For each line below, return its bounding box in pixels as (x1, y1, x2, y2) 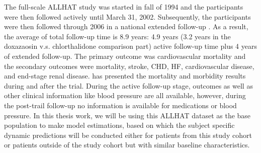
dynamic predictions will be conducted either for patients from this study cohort (4, 129, 252, 140)
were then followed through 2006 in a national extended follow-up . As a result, (4, 21, 248, 32)
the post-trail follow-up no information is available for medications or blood (4, 100, 237, 110)
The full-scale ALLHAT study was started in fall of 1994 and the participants (4, 2, 243, 12)
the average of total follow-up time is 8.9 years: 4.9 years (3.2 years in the (4, 31, 231, 41)
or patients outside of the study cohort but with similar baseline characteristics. (4, 139, 250, 150)
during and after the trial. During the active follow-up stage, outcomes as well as (4, 80, 253, 91)
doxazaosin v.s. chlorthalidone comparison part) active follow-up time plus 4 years (4, 41, 257, 51)
